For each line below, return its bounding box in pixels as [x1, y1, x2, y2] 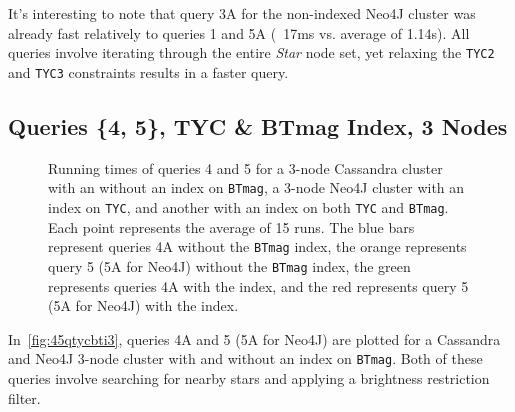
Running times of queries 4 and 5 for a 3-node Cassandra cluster [48, 157, 443, 178]
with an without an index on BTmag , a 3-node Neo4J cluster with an [48, 177, 465, 198]
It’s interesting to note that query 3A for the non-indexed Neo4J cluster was [8, 3, 476, 23]
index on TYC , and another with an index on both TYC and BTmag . [48, 196, 449, 217]
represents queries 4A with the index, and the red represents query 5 [48, 275, 469, 296]
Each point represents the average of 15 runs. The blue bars [48, 216, 415, 237]
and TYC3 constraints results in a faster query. [8, 61, 289, 82]
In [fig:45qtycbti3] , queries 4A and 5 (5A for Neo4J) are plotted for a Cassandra [8, 328, 501, 349]
